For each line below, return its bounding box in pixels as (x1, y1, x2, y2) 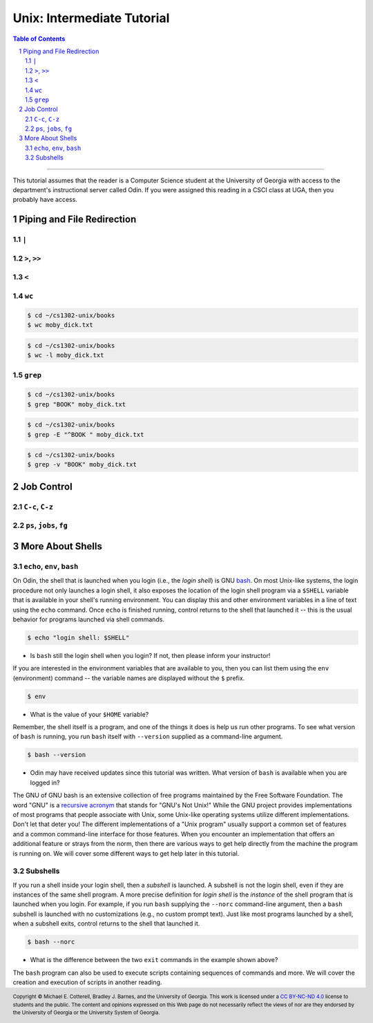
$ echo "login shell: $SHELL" (27, 633, 130, 641)
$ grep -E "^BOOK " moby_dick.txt (27, 431, 144, 438)
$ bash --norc (27, 938, 75, 946)
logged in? (30, 778, 60, 787)
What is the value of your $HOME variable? (30, 710, 149, 718)
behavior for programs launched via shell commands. (12, 615, 165, 623)
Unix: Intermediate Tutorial (12, 10, 170, 26)
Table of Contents (12, 35, 66, 43)
